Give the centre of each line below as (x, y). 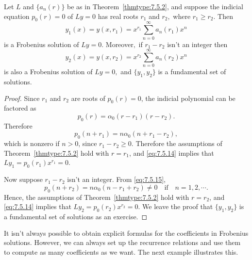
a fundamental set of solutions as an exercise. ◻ (76, 216)
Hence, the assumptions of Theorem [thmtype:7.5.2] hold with (97, 197)
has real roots (118, 16)
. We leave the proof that (176, 206)
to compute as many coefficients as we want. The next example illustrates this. (121, 252)
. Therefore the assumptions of (177, 143)
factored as (20, 108)
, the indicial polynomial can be (188, 98)
